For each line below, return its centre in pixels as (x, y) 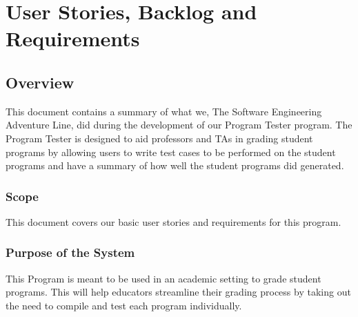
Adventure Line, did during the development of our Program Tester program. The (179, 125)
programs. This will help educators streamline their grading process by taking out (178, 292)
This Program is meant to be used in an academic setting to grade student (163, 278)
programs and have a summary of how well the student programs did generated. (175, 165)
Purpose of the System (70, 252)
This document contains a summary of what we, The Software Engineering (164, 111)
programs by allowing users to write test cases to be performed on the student (171, 152)
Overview (40, 82)
